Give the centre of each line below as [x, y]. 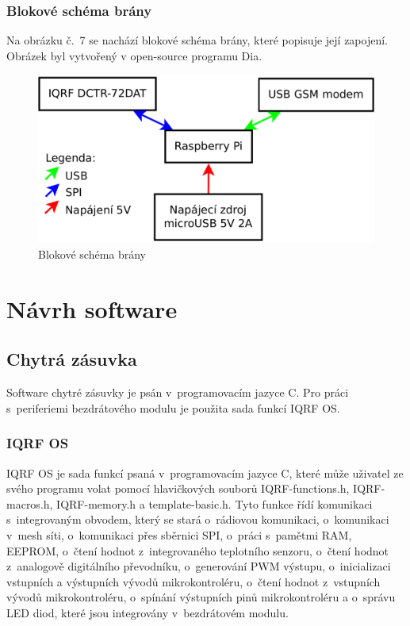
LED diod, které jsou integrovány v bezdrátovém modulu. [148, 612]
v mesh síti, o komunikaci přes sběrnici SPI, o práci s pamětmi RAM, [179, 534]
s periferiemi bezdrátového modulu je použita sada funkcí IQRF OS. [173, 407]
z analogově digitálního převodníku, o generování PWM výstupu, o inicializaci [199, 566]
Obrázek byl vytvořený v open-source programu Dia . [134, 55]
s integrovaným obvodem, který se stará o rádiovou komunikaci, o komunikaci [198, 519]
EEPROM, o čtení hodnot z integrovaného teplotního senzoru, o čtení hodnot [198, 550]
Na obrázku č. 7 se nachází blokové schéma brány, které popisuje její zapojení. [197, 40]
